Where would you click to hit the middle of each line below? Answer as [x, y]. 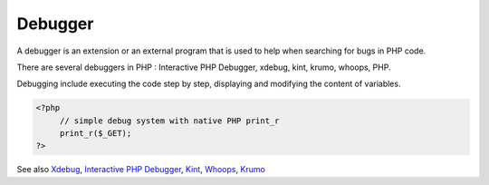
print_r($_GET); [96, 133]
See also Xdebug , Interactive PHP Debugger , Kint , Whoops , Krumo [141, 170]
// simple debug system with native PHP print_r [169, 121]
